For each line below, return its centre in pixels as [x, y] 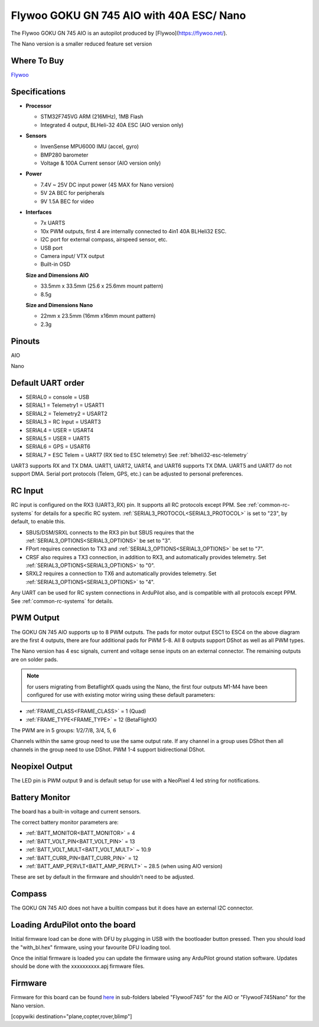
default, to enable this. [38, 521]
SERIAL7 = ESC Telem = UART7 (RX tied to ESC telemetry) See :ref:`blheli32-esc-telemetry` [137, 455]
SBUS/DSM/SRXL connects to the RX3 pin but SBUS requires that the [110, 532]
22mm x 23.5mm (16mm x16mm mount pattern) [98, 316]
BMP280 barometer [64, 155]
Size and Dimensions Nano [59, 305]
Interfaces [39, 212]
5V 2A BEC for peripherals [72, 193]
